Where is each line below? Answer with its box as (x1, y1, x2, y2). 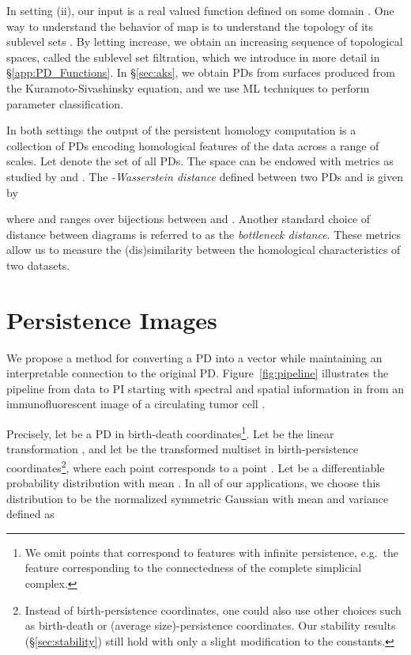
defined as (6, 505, 55, 522)
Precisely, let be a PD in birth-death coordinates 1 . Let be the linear (6, 423, 334, 441)
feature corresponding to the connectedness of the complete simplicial (25, 559, 362, 576)
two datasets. (6, 256, 70, 273)
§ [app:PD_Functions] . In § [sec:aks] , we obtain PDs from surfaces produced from (6, 64, 396, 81)
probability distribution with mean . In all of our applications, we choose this (6, 475, 380, 491)
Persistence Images (6, 303, 217, 335)
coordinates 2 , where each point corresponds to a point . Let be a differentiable (6, 456, 385, 475)
